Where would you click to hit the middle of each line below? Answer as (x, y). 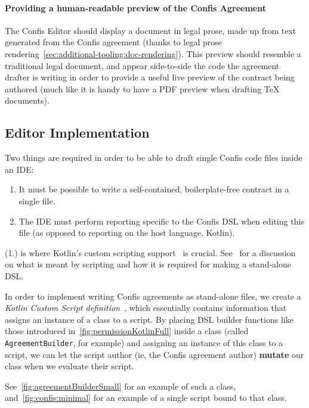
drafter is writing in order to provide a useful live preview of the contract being (150, 77)
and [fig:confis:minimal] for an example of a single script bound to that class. (146, 398)
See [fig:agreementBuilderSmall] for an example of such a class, (120, 386)
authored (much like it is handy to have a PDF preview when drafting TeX (142, 88)
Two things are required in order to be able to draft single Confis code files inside (154, 158)
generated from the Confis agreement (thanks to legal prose (113, 42)
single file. (37, 200)
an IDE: (19, 169)
